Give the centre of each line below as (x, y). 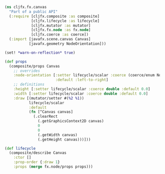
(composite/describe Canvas (38, 153)
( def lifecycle (20, 148)
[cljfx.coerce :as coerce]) (60, 35)
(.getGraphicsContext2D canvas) (71, 121)
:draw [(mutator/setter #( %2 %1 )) (49, 98)
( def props (16, 62)
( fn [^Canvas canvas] (51, 112)
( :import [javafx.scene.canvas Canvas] (50, 39)
